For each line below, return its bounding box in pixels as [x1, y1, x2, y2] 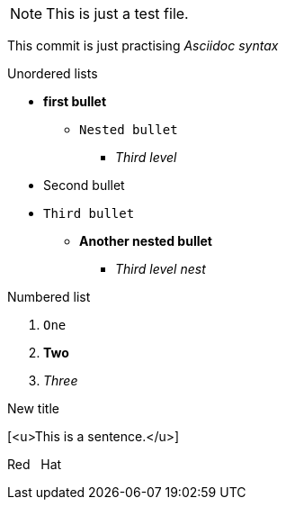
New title [7, 401, 59, 416]
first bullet [43, 94, 107, 109]
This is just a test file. [46, 5, 189, 23]
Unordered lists [7, 66, 98, 81]
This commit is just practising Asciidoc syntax [7, 38, 279, 53]
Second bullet [43, 177, 125, 193]
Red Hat [7, 457, 62, 472]
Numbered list [7, 289, 91, 304]
